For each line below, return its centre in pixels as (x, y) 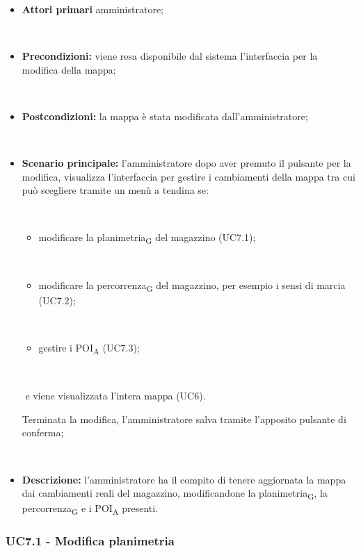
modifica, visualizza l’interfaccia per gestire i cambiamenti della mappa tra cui (188, 176)
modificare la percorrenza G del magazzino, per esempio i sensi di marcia (192, 286)
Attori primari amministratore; (93, 9)
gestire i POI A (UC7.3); (89, 348)
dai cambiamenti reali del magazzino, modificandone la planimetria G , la (175, 494)
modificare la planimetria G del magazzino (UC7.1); (147, 238)
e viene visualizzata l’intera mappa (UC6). (115, 396)
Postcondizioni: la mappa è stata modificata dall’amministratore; (165, 116)
